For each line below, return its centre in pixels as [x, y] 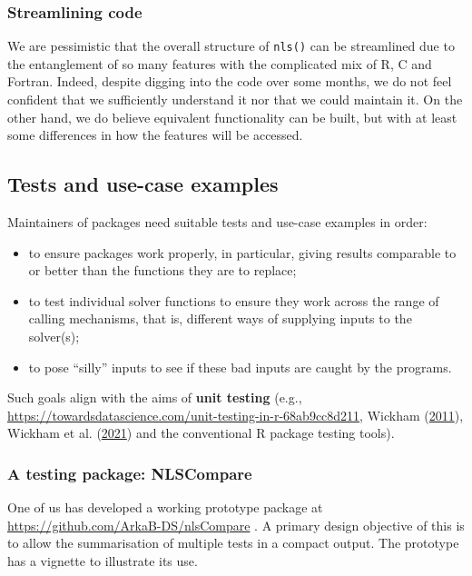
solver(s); [54, 337]
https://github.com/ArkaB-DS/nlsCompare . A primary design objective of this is [236, 525]
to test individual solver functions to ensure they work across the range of [234, 300]
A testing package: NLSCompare [130, 473]
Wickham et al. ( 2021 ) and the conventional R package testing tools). [201, 433]
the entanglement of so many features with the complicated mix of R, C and [220, 63]
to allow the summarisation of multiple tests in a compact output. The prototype [233, 543]
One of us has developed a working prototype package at [165, 507]
